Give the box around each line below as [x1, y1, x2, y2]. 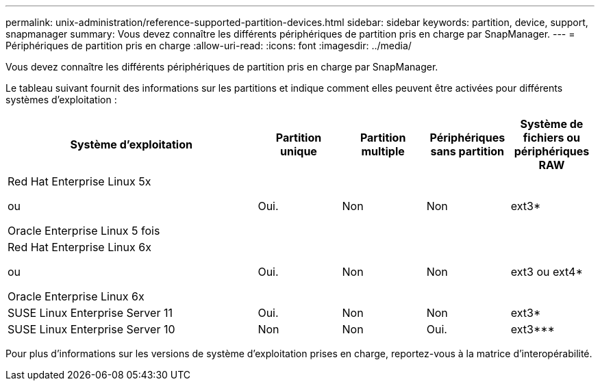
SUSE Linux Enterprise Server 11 [8, 306, 173, 320]
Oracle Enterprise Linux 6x [8, 289, 145, 303]
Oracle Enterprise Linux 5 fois [8, 224, 160, 237]
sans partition [430, 144, 505, 158]
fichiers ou [523, 131, 580, 144]
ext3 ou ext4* [510, 265, 583, 279]
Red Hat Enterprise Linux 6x [8, 240, 151, 254]
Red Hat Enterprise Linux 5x [8, 175, 151, 188]
